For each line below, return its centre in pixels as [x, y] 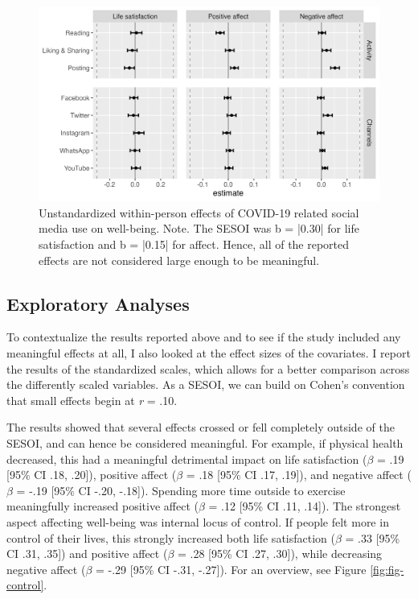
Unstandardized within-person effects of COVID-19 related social [199, 212]
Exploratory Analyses [98, 303]
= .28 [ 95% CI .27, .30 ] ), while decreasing [280, 554]
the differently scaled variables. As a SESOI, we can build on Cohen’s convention [206, 384]
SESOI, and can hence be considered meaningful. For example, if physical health [205, 442]
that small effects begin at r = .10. [92, 400]
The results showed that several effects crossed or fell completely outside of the [201, 427]
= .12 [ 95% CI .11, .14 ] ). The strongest [305, 506]
